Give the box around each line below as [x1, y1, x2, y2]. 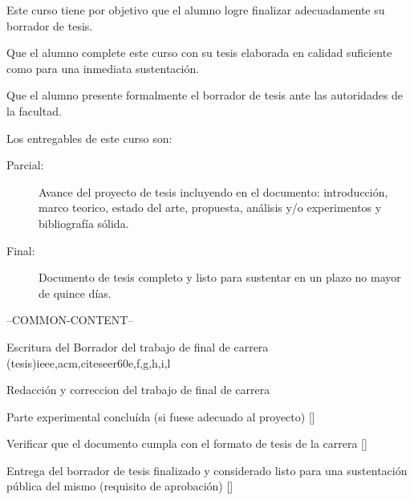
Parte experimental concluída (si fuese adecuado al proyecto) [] [6, 408, 315, 425]
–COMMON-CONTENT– [6, 311, 134, 328]
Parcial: [6, 157, 44, 173]
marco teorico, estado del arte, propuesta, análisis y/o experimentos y [39, 199, 382, 216]
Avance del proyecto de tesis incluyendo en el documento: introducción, [39, 183, 388, 200]
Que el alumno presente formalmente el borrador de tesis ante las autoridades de [6, 87, 404, 104]
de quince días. [39, 284, 112, 301]
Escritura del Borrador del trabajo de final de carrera [6, 338, 269, 355]
